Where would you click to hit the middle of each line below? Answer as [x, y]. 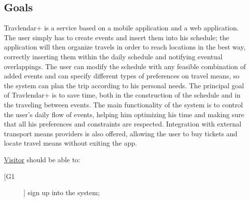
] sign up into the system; [62, 192]
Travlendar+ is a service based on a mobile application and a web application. [121, 28]
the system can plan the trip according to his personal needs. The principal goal [124, 85]
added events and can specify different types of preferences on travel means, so [122, 76]
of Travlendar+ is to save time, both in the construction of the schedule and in [122, 95]
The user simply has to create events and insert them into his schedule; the [117, 37]
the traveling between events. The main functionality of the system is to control [124, 104]
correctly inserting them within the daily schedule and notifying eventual [113, 56]
